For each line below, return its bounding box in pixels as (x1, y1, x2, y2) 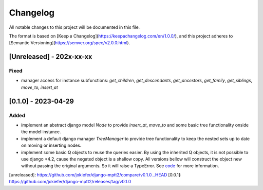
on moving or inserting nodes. (21, 142, 81, 148)
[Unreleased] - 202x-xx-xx (9, 52, 93, 61)
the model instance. (21, 129, 61, 135)
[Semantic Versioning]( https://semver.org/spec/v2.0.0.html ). (9, 40, 130, 46)
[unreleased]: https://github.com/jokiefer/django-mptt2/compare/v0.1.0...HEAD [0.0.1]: (9, 172, 182, 177)
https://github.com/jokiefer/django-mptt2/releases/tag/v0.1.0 (9, 179, 131, 185)
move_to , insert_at (21, 84, 58, 90)
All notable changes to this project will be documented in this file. (9, 24, 140, 30)
